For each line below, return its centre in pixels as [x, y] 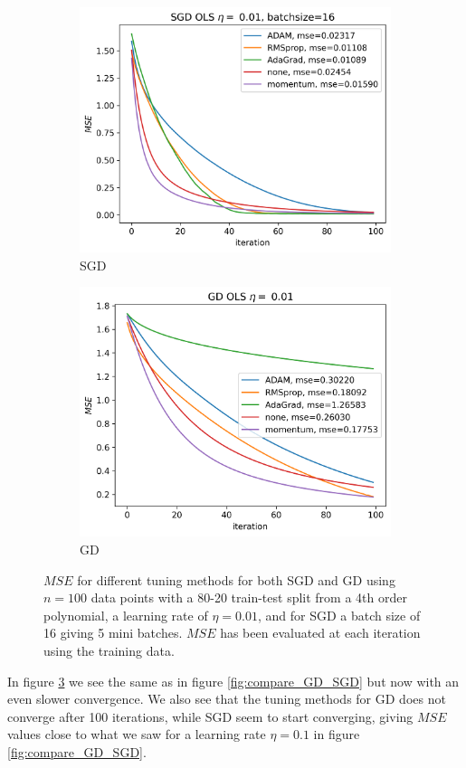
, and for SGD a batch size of [339, 615]
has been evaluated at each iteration [320, 633]
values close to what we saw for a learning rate [137, 734]
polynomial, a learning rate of [126, 615]
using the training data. [109, 650]
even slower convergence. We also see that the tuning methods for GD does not [227, 699]
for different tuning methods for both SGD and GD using [236, 579]
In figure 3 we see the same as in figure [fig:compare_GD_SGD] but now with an [233, 681]
